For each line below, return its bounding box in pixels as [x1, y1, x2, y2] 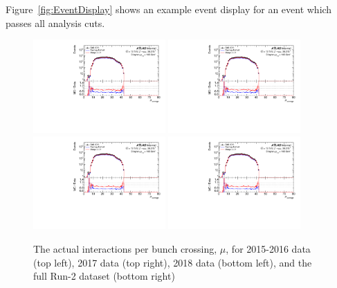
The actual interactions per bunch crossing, [33, 242, 217, 256]
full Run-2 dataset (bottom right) [33, 269, 175, 283]
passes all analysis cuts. [6, 15, 105, 30]
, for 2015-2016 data [226, 242, 311, 256]
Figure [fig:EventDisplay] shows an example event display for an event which [6, 2, 332, 16]
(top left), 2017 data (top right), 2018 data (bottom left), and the [33, 255, 312, 269]
